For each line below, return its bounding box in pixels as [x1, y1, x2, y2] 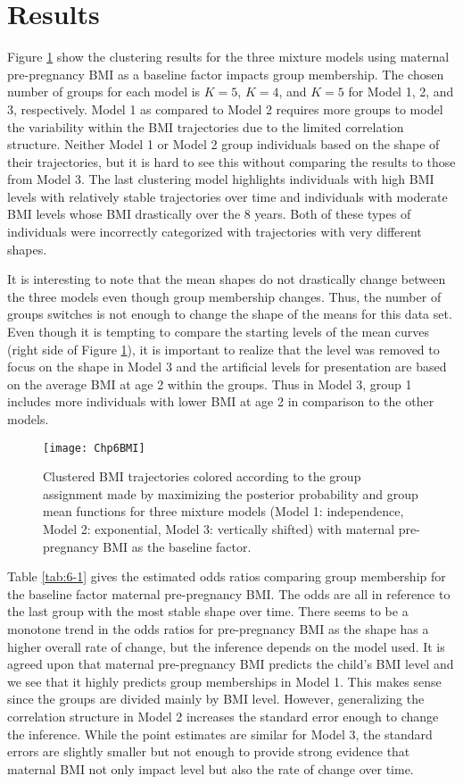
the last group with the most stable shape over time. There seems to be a [7, 602, 409, 621]
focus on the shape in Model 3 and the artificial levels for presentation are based [7, 357, 447, 376]
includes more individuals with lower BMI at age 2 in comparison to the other [7, 392, 434, 411]
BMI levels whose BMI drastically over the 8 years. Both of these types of [7, 204, 411, 223]
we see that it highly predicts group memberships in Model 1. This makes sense [7, 671, 442, 690]
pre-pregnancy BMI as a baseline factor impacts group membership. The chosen [7, 64, 444, 83]
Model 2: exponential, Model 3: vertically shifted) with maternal [43, 520, 395, 538]
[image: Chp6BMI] [43, 441, 145, 455]
